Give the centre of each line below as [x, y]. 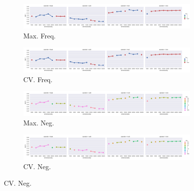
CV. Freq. [38, 79]
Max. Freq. [40, 35]
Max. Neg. [39, 123]
